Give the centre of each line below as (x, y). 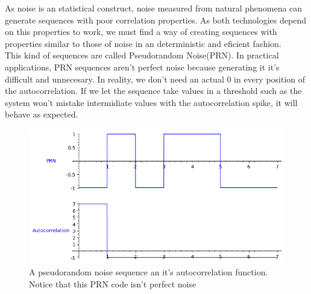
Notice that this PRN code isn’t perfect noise (113, 283)
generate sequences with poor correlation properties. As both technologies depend (155, 20)
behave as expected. (42, 114)
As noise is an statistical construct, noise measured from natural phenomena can (154, 8)
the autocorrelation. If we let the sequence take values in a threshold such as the (153, 91)
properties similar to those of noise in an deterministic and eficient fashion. (143, 43)
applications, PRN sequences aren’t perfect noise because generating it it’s (142, 67)
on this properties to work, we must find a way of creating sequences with (141, 32)
